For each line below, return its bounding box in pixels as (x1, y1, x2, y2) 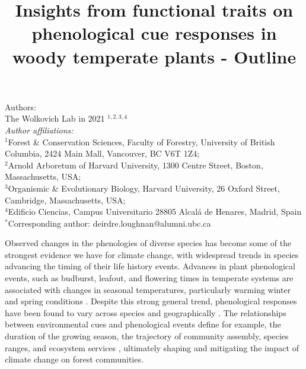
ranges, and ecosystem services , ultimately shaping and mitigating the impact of (5, 341, 299, 354)
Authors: (5, 100, 37, 113)
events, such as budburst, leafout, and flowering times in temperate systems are (5, 272, 294, 284)
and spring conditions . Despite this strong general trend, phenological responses (5, 295, 297, 307)
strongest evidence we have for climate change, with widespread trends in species (5, 248, 299, 260)
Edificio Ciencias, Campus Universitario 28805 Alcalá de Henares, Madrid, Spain (8, 205, 302, 218)
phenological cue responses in (31, 21, 277, 45)
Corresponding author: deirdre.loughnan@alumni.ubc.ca (8, 217, 211, 229)
